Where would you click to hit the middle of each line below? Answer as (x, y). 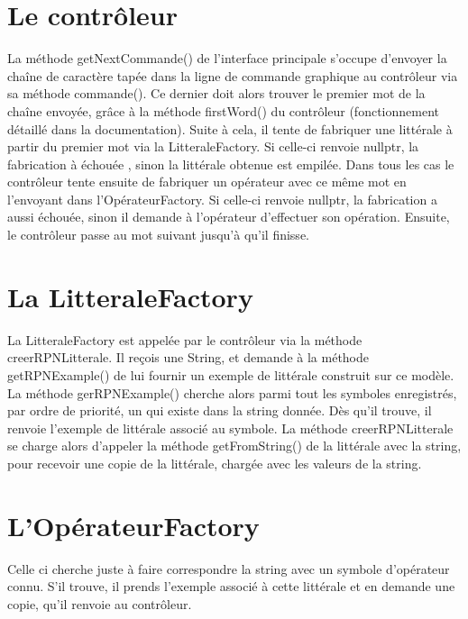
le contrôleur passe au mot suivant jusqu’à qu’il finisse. (158, 235)
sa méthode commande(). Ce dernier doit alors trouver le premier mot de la (216, 93)
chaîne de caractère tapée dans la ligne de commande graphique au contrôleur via (233, 75)
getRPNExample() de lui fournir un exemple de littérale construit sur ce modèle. (231, 374)
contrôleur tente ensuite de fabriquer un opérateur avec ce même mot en (207, 182)
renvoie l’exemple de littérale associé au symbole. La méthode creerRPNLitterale (230, 428)
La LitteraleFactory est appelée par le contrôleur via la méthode (185, 339)
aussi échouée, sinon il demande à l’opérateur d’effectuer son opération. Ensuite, (229, 217)
